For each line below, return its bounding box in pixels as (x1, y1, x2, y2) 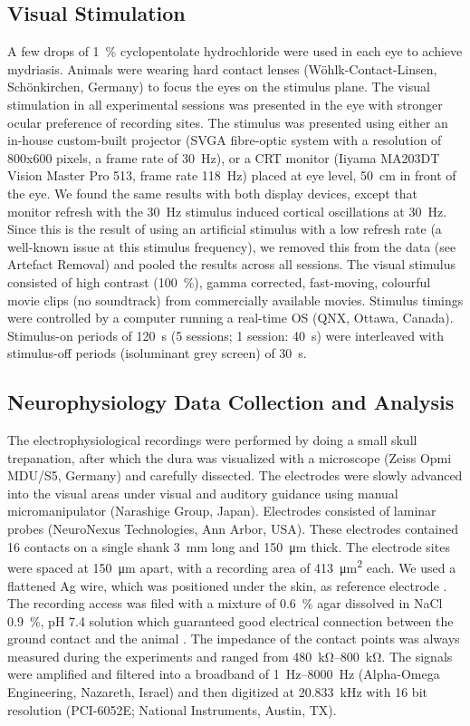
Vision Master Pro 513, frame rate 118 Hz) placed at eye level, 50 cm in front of (7, 166, 456, 185)
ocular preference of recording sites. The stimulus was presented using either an (7, 112, 448, 131)
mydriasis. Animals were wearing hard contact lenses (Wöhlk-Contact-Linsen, (7, 59, 437, 78)
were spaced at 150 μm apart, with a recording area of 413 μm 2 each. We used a (7, 556, 456, 576)
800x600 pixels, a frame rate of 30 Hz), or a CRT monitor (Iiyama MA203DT (7, 148, 440, 167)
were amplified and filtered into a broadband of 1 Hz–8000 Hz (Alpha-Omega (7, 664, 440, 683)
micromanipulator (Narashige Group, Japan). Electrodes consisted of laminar (7, 501, 436, 520)
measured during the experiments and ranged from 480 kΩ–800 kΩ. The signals (7, 646, 453, 665)
